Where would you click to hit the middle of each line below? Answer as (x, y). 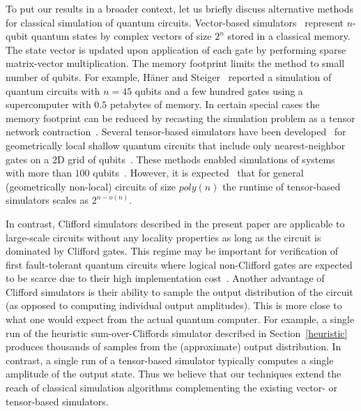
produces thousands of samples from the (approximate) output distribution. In (174, 346)
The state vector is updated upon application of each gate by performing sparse (176, 49)
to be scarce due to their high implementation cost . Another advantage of (165, 278)
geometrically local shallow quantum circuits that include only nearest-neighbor (176, 145)
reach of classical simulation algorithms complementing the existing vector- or (172, 388)
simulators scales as (47, 200)
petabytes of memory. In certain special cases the (215, 104)
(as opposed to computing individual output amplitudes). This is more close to (174, 305)
